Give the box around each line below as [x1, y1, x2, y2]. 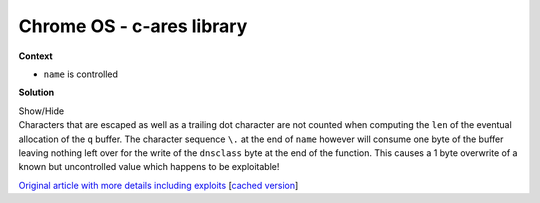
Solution [18, 86, 55, 99]
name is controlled [43, 68, 119, 80]
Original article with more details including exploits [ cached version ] [18, 179, 299, 191]
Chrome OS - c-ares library [18, 15, 248, 37]
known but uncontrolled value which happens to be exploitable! [18, 161, 280, 173]
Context [18, 50, 54, 62]
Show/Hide [18, 105, 65, 117]
